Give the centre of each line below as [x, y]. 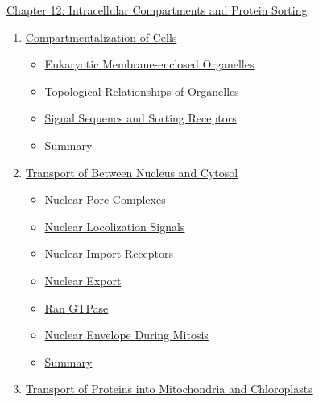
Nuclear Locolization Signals [115, 226]
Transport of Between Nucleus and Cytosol [132, 172]
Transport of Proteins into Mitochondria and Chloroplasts [169, 389]
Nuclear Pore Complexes [105, 199]
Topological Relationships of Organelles [142, 91]
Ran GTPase [77, 307]
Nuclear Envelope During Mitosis [126, 335]
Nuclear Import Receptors [109, 253]
